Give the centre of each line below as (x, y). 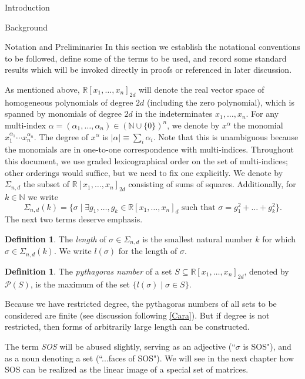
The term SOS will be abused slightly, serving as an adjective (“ (120, 346)
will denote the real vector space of (201, 89)
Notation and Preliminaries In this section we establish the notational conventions (152, 47)
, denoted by (267, 271)
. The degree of (61, 136)
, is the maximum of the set (80, 284)
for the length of (148, 251)
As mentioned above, (42, 89)
